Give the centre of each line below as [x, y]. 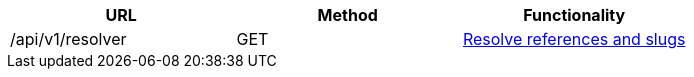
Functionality [574, 15]
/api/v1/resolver [68, 39]
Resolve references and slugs [574, 39]
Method [347, 15]
